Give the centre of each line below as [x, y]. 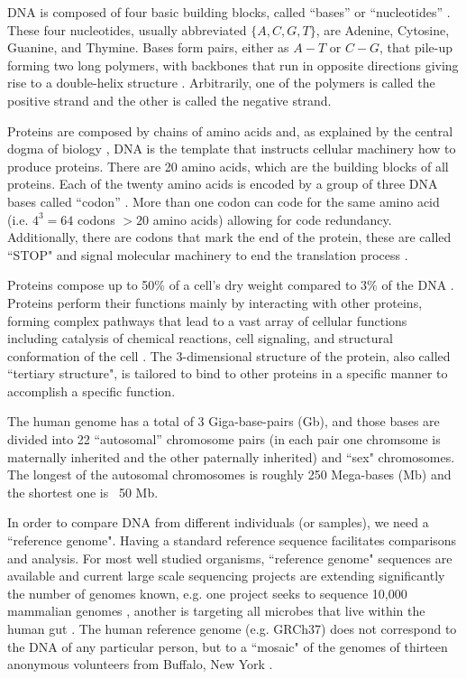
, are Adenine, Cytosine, [383, 29]
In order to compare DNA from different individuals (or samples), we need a [218, 522]
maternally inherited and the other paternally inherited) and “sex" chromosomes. [231, 456]
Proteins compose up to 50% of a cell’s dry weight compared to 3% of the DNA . [231, 285]
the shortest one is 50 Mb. [83, 492]
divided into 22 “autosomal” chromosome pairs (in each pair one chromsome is [224, 439]
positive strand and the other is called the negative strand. [169, 100]
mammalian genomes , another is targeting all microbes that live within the [216, 611]
